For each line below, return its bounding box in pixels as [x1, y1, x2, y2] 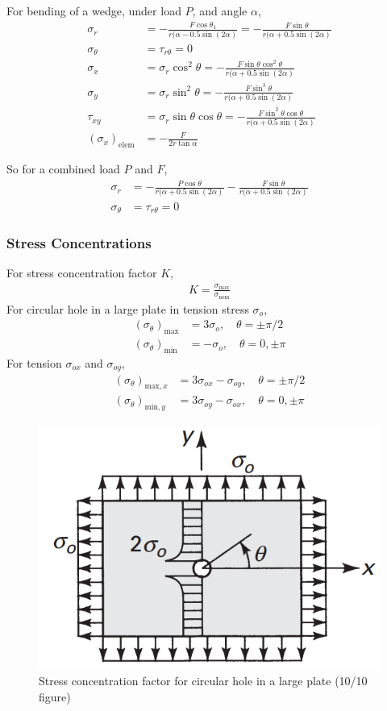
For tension [6, 355, 62, 372]
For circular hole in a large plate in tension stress [6, 300, 249, 317]
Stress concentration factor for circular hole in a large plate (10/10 [39, 672, 368, 689]
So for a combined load [6, 160, 120, 177]
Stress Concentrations [6, 232, 152, 252]
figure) [39, 688, 71, 705]
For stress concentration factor [6, 264, 157, 281]
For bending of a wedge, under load [6, 2, 181, 19]
